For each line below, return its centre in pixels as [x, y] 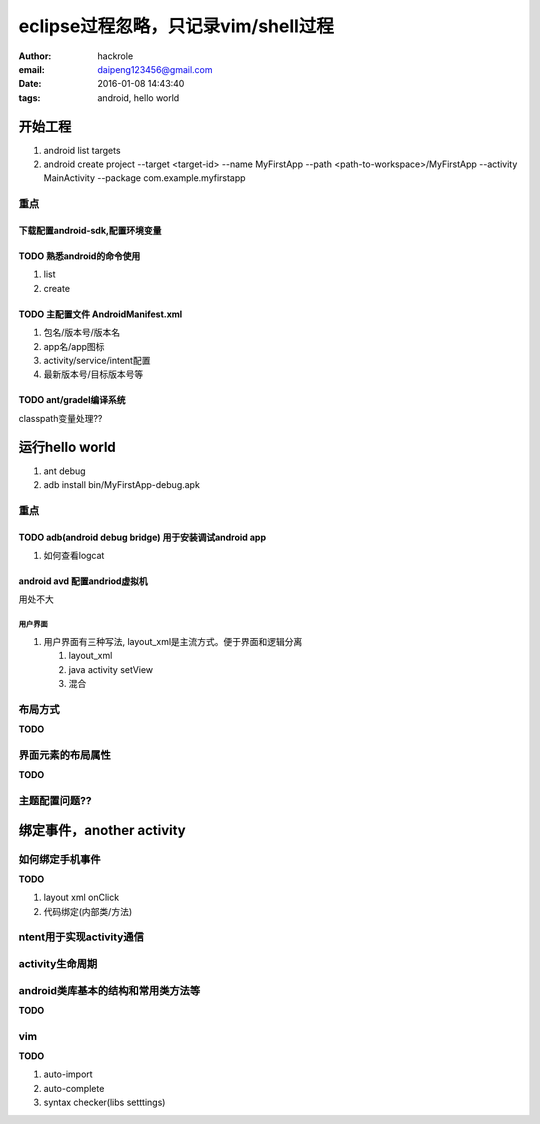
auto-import [68, 1074]
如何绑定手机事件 [59, 859]
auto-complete [74, 1088]
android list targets [82, 150]
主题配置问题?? [55, 800]
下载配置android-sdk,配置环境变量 [90, 230]
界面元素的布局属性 [65, 755]
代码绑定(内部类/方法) [88, 911]
